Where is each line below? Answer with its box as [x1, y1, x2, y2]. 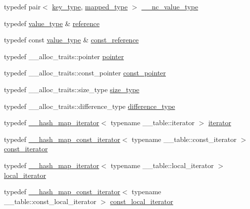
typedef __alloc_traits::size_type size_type [4, 84, 140, 94]
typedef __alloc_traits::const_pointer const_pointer [4, 68, 166, 78]
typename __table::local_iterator [110, 160, 214, 170]
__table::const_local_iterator [4, 196, 97, 206]
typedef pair [4, 1, 41, 11]
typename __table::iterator [110, 117, 195, 128]
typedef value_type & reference [4, 18, 100, 28]
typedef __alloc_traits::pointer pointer [4, 51, 124, 61]
